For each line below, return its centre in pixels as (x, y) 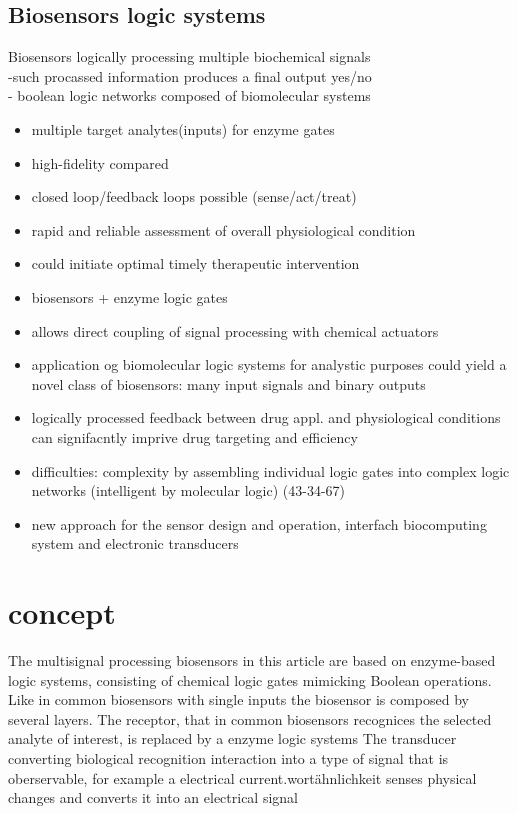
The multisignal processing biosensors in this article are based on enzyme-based (252, 660)
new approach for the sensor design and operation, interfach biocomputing (259, 523)
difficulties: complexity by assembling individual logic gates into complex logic (270, 470)
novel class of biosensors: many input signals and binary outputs (228, 383)
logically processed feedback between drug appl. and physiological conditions (266, 417)
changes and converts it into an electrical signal (153, 797)
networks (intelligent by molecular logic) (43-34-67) (188, 490)
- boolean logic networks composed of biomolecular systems (189, 95)
